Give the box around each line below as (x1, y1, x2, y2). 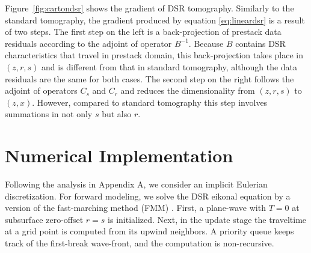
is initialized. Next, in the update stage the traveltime (108, 213, 307, 225)
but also (102, 108, 132, 120)
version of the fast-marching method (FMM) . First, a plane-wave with (5, 201, 266, 214)
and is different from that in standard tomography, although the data (42, 60, 298, 73)
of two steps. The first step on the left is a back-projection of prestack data (5, 25, 282, 38)
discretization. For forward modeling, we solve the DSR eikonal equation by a (5, 189, 291, 202)
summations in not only (5, 108, 93, 120)
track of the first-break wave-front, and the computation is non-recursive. (5, 237, 274, 249)
